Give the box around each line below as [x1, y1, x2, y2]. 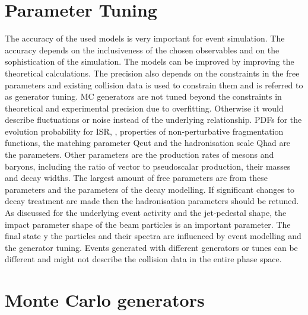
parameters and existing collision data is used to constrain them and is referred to [5, 78, 303, 91]
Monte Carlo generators [5, 288, 205, 312]
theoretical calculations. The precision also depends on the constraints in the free [5, 66, 300, 79]
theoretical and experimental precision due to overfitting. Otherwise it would [5, 101, 284, 114]
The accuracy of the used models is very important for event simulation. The [5, 32, 285, 44]
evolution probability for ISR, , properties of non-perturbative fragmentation [5, 125, 284, 137]
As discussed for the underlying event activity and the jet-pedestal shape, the [5, 206, 287, 219]
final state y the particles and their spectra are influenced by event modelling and [5, 230, 301, 242]
